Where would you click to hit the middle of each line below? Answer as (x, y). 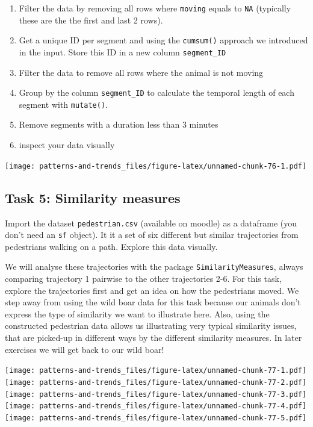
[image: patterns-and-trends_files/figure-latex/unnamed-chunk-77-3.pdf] (156, 394)
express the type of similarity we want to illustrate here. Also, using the (137, 313)
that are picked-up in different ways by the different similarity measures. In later (153, 338)
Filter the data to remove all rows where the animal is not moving (141, 72)
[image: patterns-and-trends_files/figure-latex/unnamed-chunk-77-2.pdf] (156, 382)
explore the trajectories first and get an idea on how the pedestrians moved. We (152, 290)
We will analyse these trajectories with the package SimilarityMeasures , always (154, 266)
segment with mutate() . (63, 104)
